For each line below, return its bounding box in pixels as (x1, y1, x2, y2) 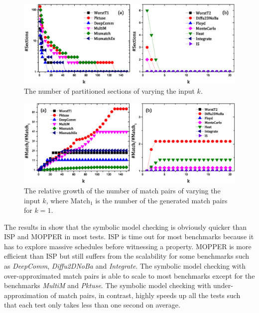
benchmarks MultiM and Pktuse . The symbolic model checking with (4, 280, 211, 291)
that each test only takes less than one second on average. (4, 300, 180, 310)
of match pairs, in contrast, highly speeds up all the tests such (50, 290, 241, 300)
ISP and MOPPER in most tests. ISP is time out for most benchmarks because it (4, 231, 254, 242)
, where (46, 195, 69, 205)
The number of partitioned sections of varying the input (24, 86, 195, 96)
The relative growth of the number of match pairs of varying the (24, 185, 221, 195)
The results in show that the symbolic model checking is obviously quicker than (4, 221, 247, 232)
